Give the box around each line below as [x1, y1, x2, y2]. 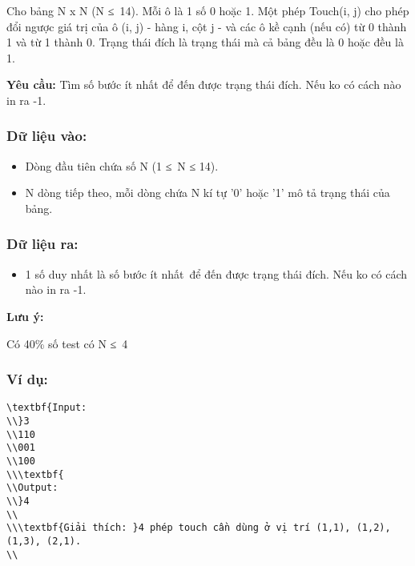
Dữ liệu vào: [6, 126, 87, 146]
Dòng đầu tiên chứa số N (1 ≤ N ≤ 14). [25, 157, 219, 174]
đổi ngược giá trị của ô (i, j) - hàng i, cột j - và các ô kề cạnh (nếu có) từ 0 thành [6, 18, 407, 34]
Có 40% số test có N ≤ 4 [6, 335, 128, 351]
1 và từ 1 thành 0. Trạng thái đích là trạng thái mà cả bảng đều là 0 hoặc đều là [6, 34, 404, 50]
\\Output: [6, 482, 58, 494]
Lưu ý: [6, 307, 44, 324]
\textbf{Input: [6, 402, 87, 414]
